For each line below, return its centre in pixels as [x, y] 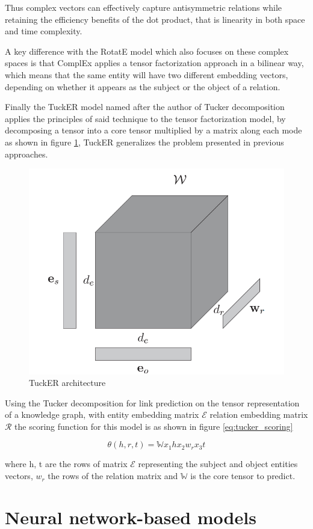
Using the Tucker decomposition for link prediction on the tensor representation [152, 402]
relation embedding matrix [259, 414]
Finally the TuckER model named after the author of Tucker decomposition [145, 107]
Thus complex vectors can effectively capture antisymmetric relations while [144, 7]
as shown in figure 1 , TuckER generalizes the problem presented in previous [144, 142]
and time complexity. [44, 31]
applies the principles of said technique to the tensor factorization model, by [145, 118]
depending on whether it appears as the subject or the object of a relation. [143, 86]
